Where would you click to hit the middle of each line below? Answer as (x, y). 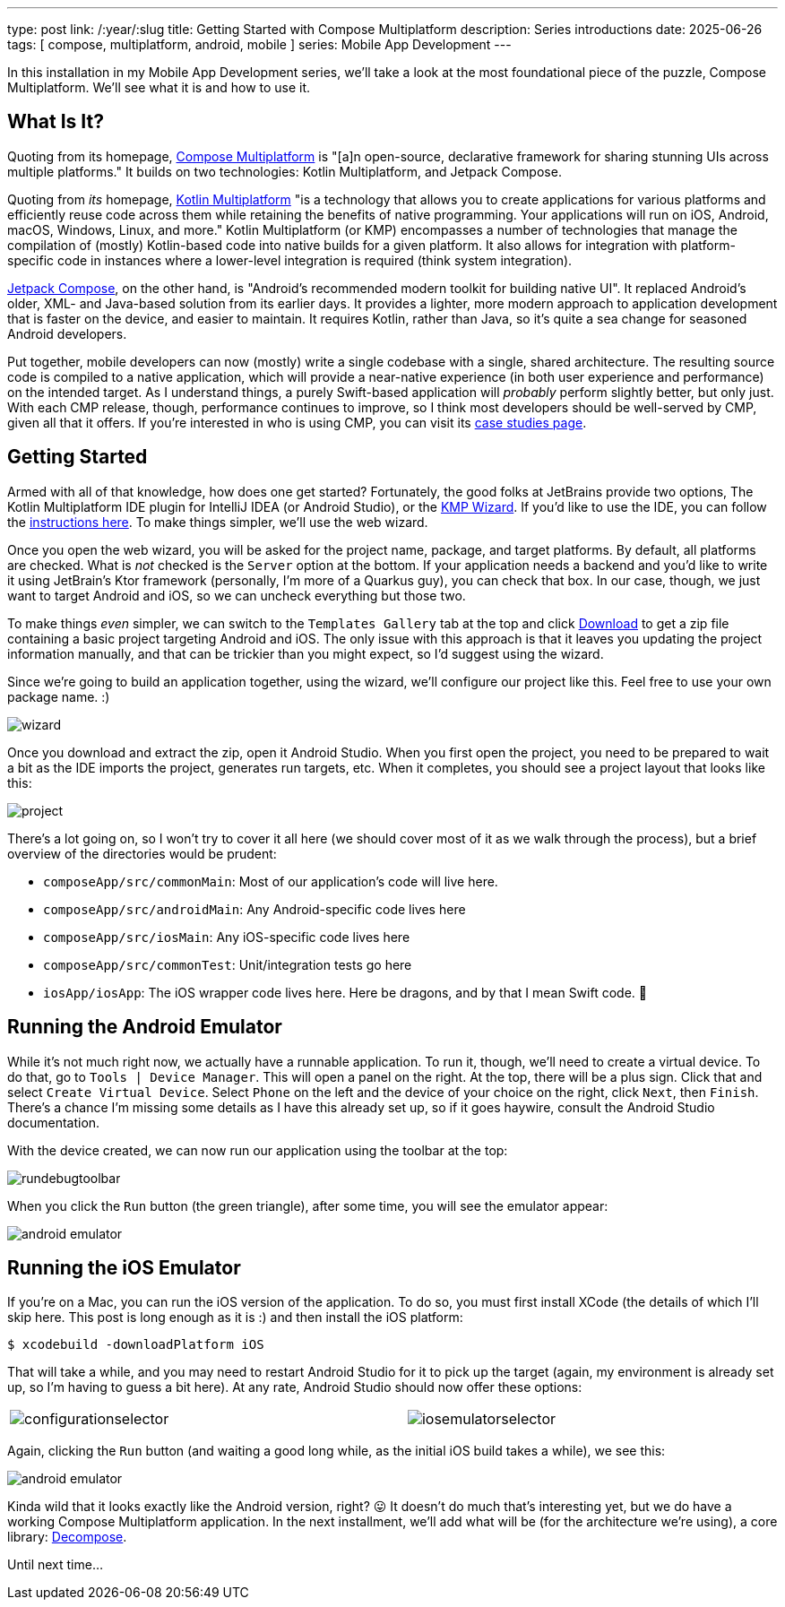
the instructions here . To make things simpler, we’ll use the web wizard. (218, 522)
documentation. (54, 1122)
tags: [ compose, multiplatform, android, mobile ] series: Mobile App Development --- (259, 44)
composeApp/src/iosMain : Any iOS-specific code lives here (227, 937)
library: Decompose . (67, 1537)
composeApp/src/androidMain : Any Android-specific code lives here (254, 909)
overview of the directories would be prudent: (142, 853)
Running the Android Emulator (145, 1027)
